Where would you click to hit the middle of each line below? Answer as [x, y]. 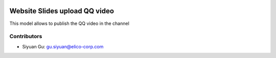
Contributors [26, 37]
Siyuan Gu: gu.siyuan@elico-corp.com [63, 46]
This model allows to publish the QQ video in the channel [70, 23]
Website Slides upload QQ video [62, 11]
